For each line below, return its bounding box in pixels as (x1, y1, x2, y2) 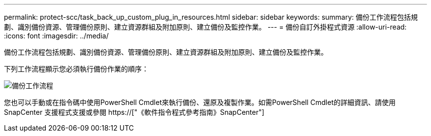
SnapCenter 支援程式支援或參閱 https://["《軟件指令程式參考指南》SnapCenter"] (4, 108, 265, 116)
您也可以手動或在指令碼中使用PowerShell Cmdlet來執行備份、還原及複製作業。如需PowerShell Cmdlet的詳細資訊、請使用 (4, 98, 396, 106)
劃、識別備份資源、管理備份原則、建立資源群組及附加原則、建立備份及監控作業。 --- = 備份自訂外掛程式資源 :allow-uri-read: (4, 23, 407, 31)
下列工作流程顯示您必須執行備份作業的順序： (4, 65, 149, 73)
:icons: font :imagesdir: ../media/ (4, 32, 109, 40)
